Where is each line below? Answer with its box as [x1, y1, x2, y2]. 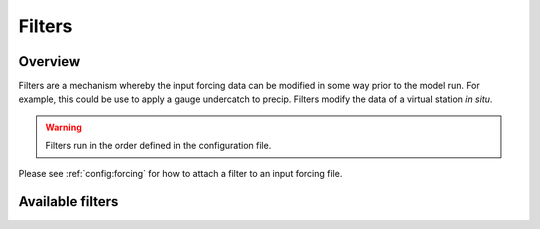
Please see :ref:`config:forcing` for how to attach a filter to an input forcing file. [18, 167, 343, 179]
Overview [18, 53, 81, 70]
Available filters [18, 193, 119, 210]
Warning [45, 121, 82, 133]
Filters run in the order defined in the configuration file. [45, 140, 272, 152]
